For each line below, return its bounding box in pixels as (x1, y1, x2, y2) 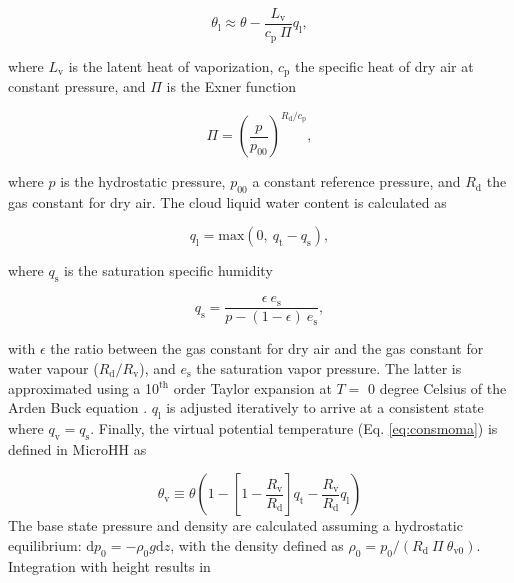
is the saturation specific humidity (64, 260, 273, 281)
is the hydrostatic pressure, (60, 171, 226, 192)
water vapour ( (8, 357, 99, 378)
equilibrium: (8, 534, 82, 555)
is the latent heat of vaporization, (68, 55, 274, 76)
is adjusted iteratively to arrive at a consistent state (166, 397, 484, 418)
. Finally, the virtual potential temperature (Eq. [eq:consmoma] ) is (90, 417, 498, 438)
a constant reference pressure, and (252, 171, 461, 192)
